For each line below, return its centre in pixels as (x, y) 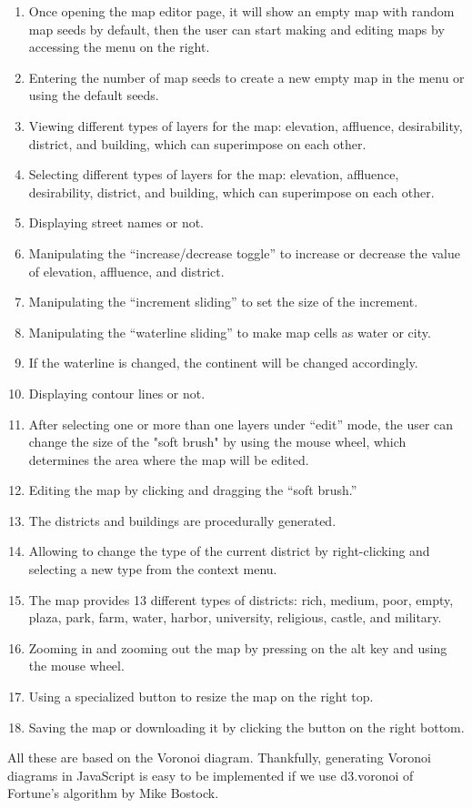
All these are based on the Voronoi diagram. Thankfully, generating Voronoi (219, 757)
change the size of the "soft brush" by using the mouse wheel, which (217, 442)
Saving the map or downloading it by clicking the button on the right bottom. (246, 727)
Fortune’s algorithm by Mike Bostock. (113, 793)
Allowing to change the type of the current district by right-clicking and (229, 551)
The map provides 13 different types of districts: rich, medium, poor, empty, (241, 599)
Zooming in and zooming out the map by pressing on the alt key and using (238, 647)
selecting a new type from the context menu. (153, 569)
